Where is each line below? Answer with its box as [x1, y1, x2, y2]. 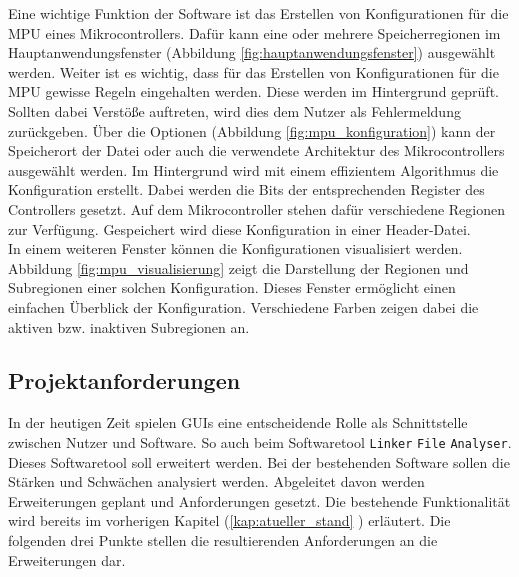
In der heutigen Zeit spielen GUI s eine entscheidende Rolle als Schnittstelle [8, 412, 468, 433]
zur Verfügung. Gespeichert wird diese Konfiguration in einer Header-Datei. [8, 218, 471, 239]
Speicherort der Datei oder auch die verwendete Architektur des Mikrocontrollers [8, 140, 505, 161]
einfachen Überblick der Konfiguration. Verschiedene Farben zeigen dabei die [8, 296, 479, 317]
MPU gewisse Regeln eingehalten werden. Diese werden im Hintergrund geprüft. [8, 81, 499, 102]
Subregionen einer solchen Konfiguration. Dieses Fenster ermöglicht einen [8, 277, 456, 298]
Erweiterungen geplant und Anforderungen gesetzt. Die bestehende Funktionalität [8, 490, 511, 511]
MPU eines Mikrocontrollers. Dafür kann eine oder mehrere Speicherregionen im [8, 22, 501, 43]
